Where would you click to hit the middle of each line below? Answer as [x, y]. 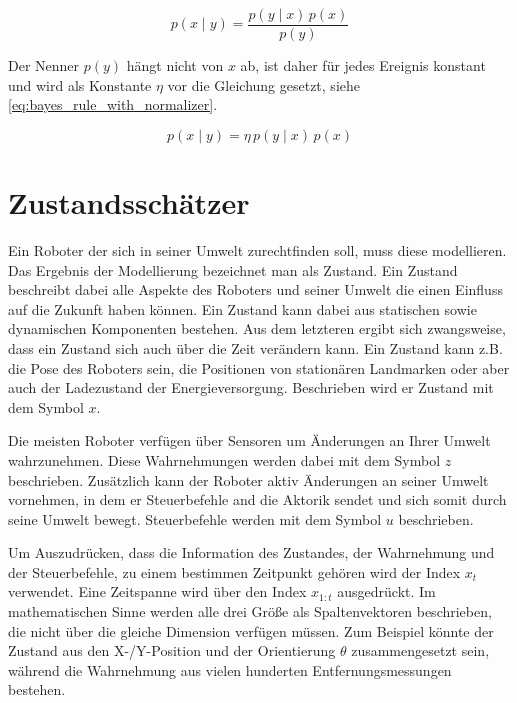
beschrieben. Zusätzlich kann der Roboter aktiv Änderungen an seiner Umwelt [248, 479]
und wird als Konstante [80, 84]
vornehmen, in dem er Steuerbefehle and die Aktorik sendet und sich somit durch [257, 499]
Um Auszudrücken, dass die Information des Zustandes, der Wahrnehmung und [251, 552]
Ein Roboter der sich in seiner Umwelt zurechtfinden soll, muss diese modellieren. [257, 249]
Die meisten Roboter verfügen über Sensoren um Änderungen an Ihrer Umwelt [249, 440]
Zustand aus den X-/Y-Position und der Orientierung [172, 650]
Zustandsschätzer [129, 202]
